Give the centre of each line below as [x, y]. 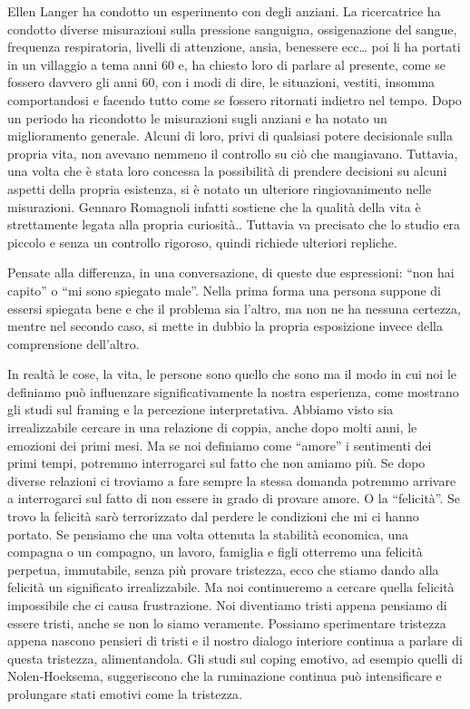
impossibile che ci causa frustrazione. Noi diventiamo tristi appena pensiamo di [227, 605]
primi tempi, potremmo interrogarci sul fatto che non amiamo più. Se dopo [216, 463]
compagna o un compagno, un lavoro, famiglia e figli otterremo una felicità [215, 552]
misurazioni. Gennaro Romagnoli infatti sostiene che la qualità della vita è [214, 206]
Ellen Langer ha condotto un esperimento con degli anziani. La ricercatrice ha [224, 11]
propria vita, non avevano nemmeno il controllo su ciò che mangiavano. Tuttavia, [233, 153]
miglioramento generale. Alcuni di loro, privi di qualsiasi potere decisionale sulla [230, 136]
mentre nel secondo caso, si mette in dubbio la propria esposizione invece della [225, 326]
